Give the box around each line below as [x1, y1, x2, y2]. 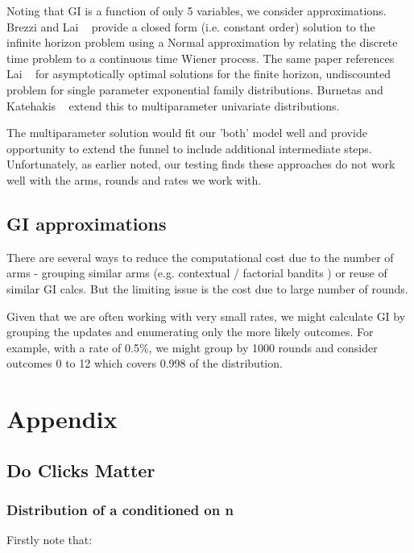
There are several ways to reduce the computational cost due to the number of [6, 248, 394, 265]
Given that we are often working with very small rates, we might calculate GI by [6, 307, 406, 324]
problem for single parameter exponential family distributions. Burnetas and [6, 81, 383, 98]
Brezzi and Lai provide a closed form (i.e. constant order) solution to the [6, 18, 375, 35]
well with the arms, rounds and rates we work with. [6, 171, 262, 188]
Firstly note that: [6, 531, 93, 548]
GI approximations [6, 210, 167, 235]
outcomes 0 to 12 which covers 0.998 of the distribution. [6, 355, 283, 372]
